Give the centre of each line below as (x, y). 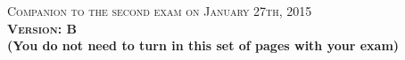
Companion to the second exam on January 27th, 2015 (160, 11)
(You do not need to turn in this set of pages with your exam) (203, 45)
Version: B (42, 28)
